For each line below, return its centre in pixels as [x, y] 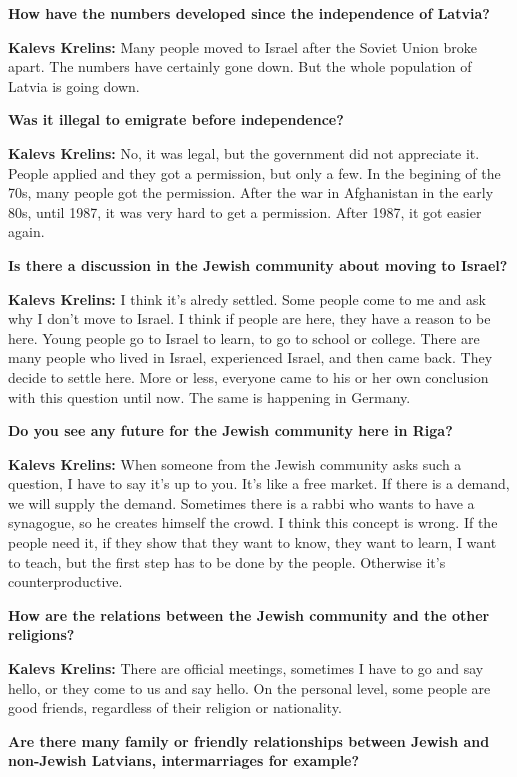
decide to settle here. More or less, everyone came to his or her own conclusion [248, 376]
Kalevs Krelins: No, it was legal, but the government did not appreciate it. [244, 152]
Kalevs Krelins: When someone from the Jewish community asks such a [235, 463]
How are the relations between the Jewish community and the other [249, 614]
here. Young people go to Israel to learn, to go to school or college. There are [244, 337]
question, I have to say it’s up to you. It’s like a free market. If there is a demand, [259, 483]
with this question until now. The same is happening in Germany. [209, 396]
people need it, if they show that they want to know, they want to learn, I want [252, 542]
